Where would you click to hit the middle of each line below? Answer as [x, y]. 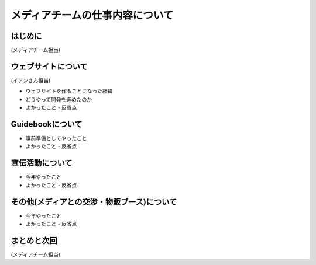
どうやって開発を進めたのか [59, 99]
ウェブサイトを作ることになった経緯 [69, 91]
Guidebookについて [47, 124]
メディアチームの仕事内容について [92, 15]
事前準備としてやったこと [56, 138]
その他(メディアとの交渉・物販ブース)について [94, 202]
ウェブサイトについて [49, 66]
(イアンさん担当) [31, 80]
